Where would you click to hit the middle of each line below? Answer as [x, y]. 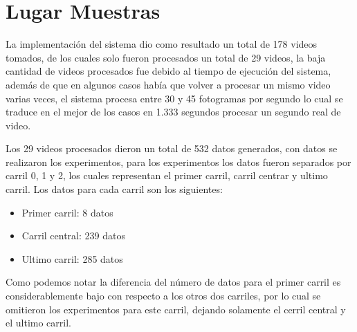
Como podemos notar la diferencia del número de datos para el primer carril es [173, 282]
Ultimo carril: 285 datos [72, 258]
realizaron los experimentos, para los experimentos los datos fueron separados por [178, 162]
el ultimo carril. [38, 323]
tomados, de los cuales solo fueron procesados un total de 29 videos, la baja [166, 57]
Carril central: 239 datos [73, 236]
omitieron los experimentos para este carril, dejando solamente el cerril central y [176, 309]
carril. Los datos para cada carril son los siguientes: [114, 189]
